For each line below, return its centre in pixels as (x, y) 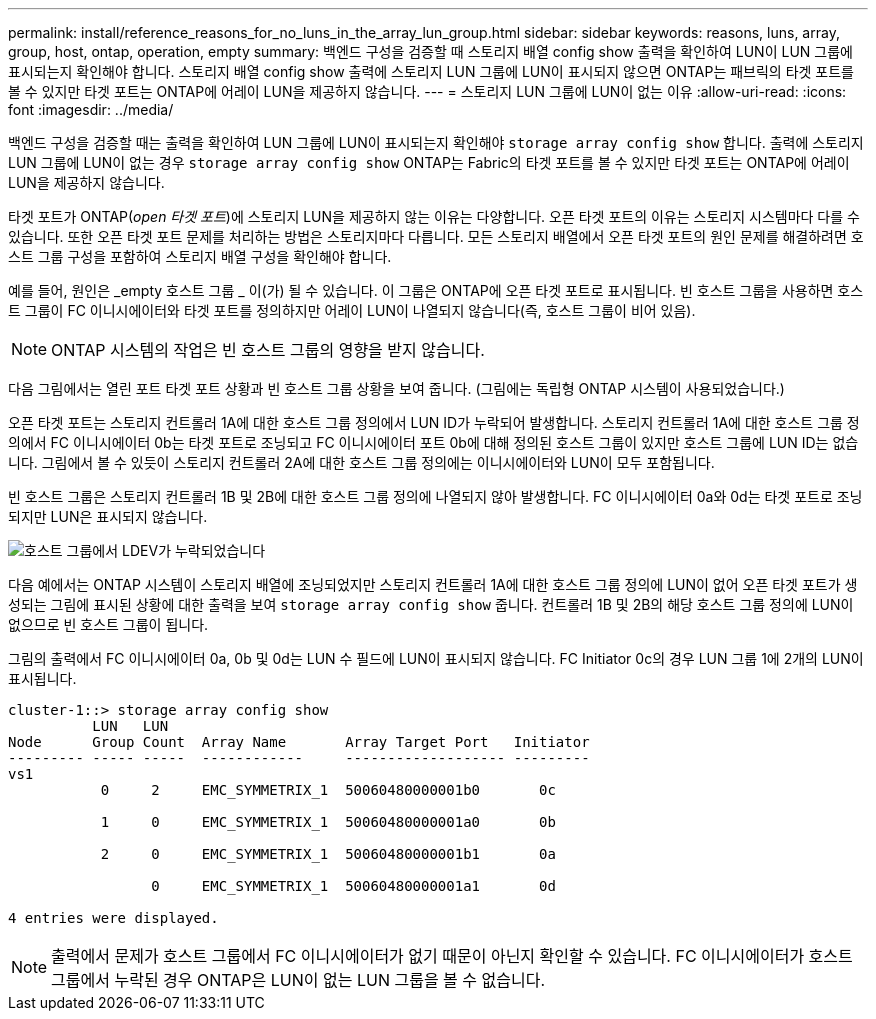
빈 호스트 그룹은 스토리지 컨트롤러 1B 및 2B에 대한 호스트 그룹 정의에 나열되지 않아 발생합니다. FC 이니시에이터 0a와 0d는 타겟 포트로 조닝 (435, 496)
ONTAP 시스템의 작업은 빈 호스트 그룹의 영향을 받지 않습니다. (268, 350)
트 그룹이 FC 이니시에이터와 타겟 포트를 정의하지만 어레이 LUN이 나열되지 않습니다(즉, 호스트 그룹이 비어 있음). (352, 310)
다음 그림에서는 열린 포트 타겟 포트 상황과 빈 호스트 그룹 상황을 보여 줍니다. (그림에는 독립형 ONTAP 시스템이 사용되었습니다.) (396, 388)
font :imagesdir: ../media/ (91, 109)
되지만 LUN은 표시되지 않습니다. (108, 516)
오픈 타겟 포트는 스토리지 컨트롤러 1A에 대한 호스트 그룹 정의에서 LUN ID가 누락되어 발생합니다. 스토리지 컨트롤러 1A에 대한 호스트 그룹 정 (434, 422)
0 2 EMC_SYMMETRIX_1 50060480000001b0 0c (328, 790)
